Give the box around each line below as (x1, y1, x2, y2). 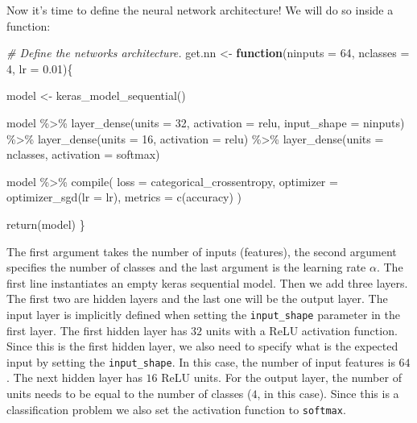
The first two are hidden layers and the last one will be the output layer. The (6, 290, 388, 307)
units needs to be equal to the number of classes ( (6, 385, 252, 401)
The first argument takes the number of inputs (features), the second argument (6, 243, 397, 259)
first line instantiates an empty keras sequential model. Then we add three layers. (6, 274, 408, 291)
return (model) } (6, 215, 85, 232)
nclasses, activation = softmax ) (6, 146, 160, 163)
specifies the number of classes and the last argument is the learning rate (6, 259, 366, 276)
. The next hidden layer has (6, 369, 142, 386)
